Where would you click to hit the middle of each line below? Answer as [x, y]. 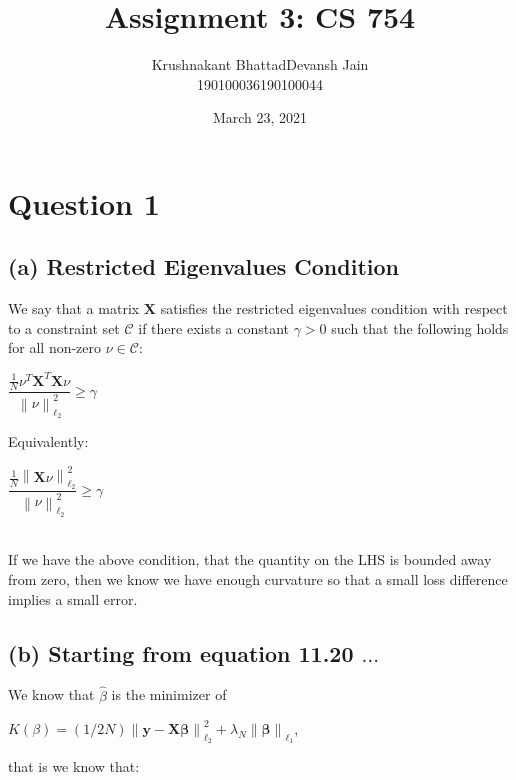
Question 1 [84, 202]
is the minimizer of [169, 694]
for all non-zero [55, 347]
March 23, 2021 [260, 117]
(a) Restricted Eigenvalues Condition [203, 266]
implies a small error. [73, 598]
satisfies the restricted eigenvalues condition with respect [334, 308]
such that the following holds [420, 327]
